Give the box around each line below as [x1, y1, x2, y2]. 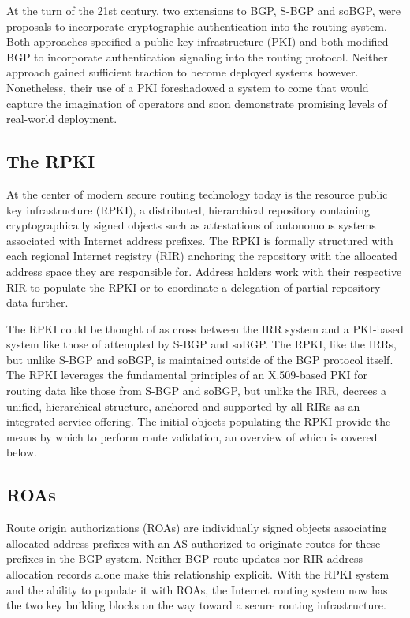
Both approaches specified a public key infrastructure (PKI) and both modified [6, 33, 389, 50]
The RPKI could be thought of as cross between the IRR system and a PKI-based [6, 320, 404, 337]
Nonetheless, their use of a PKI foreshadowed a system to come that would [6, 79, 369, 95]
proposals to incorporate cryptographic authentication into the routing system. [6, 17, 387, 34]
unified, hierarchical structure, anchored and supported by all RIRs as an [6, 397, 360, 414]
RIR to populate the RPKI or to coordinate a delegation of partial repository [6, 278, 381, 295]
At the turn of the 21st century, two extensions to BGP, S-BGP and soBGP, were [6, 2, 401, 18]
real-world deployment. [6, 110, 117, 127]
